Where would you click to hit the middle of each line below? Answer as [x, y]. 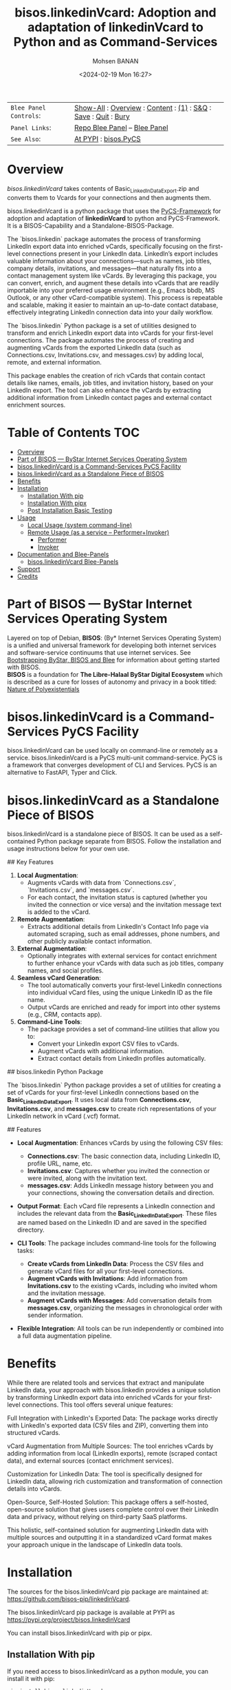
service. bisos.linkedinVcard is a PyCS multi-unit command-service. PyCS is [115, 758]
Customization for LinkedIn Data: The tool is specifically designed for [105, 1474]
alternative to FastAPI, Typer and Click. [62, 773]
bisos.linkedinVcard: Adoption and [115, 13]
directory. [31, 1230]
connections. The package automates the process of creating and [101, 340]
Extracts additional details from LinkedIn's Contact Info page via [118, 927]
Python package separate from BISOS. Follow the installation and [129, 842]
